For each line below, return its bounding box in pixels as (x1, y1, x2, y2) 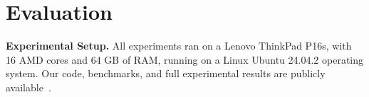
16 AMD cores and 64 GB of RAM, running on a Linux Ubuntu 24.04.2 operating (6, 52, 364, 67)
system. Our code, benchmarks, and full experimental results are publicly (6, 66, 326, 81)
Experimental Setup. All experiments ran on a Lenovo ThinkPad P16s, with (6, 38, 352, 53)
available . (6, 79, 51, 94)
